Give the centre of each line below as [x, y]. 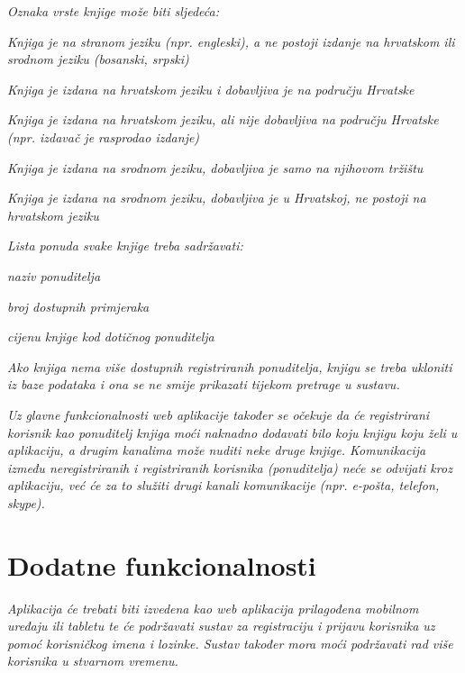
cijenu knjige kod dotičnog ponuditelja [111, 336]
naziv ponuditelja [54, 275]
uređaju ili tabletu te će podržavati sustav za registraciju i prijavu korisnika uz [221, 626]
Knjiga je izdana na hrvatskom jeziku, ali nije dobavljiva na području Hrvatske [223, 119]
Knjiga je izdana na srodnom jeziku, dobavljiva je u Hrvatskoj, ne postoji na [217, 198]
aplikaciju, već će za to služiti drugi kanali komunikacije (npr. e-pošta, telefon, [223, 485]
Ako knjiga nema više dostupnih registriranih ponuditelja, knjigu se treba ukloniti [230, 366]
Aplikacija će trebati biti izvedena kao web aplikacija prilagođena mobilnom [213, 608]
